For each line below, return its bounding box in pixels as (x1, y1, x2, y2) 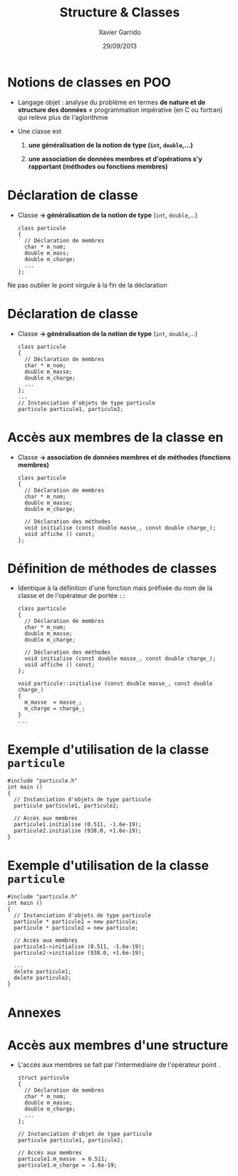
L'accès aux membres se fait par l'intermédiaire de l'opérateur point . (17, 1060, 222, 1069)
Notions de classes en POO (7, 74, 171, 90)
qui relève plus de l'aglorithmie (17, 113, 108, 121)
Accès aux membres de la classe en (7, 429, 224, 445)
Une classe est (17, 126, 62, 136)
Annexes (7, 1004, 61, 1020)
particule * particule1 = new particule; (14, 918, 139, 926)
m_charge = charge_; (24, 705, 86, 712)
